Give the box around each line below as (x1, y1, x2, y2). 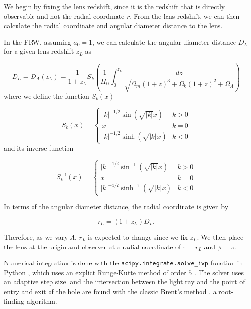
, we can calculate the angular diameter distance (92, 36, 236, 46)
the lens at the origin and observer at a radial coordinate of (4, 241, 181, 251)
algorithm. (26, 295, 57, 306)
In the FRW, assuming (4, 36, 71, 46)
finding (4, 295, 25, 306)
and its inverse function (4, 143, 74, 153)
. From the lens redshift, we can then (130, 11, 240, 21)
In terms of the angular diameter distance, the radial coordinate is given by (4, 201, 229, 212)
